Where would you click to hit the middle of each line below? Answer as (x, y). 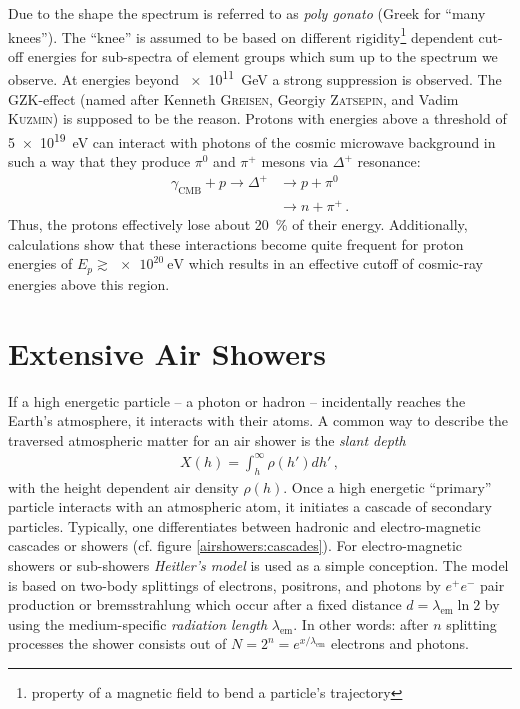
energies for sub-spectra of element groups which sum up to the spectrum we (262, 55)
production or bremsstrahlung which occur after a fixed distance (205, 604)
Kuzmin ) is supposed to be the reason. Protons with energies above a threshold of (257, 118)
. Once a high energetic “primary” (387, 486)
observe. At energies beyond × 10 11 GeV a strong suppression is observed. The (255, 78)
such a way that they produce (99, 161)
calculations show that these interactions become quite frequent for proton (236, 243)
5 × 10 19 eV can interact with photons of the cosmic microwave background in (252, 140)
